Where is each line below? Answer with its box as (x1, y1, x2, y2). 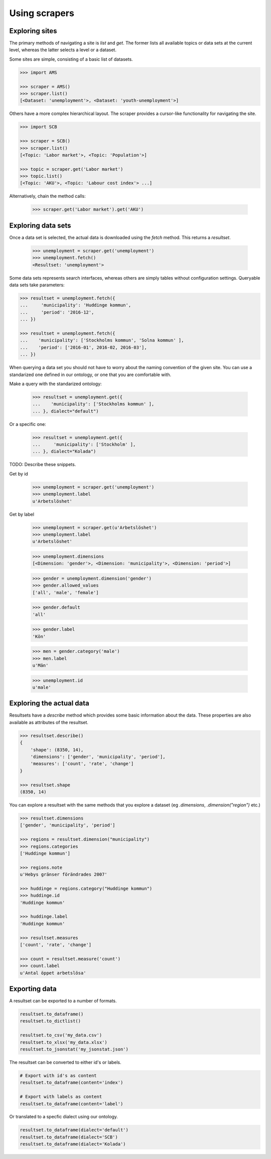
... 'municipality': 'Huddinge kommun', (20, 302, 131, 308)
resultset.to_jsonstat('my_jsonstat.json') (20, 1046, 129, 1052)
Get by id (9, 471, 29, 477)
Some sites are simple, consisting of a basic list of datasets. (9, 56, 133, 62)
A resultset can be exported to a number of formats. (9, 998, 117, 1004)
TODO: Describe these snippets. (9, 461, 76, 468)
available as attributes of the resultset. (9, 719, 89, 725)
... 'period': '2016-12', (20, 309, 94, 315)
